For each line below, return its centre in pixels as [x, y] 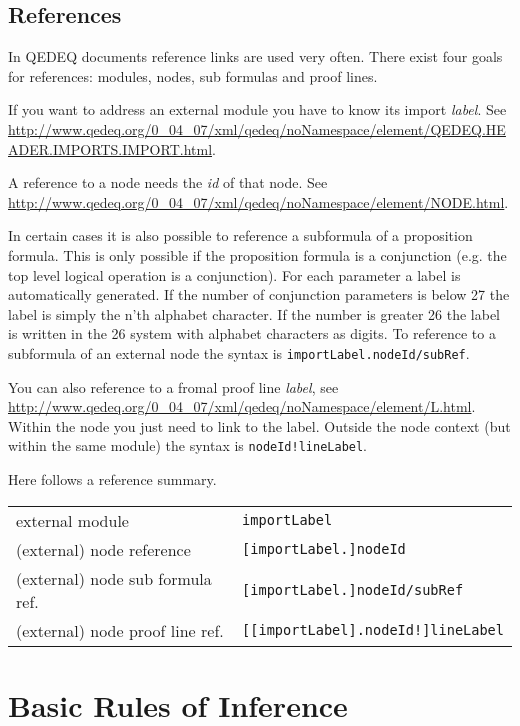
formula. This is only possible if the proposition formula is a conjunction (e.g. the [257, 254]
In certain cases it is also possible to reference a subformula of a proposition [240, 235]
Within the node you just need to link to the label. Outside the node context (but [259, 425]
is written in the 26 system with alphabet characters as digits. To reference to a [252, 333]
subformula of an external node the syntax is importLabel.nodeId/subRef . [239, 352]
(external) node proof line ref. [120, 630]
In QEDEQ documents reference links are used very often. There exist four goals [255, 56]
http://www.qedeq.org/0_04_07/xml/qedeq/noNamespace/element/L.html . [242, 406]
